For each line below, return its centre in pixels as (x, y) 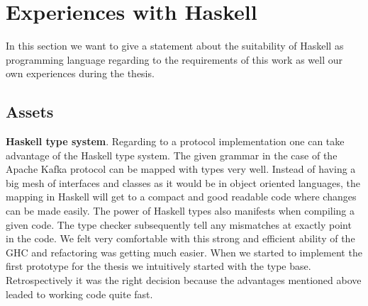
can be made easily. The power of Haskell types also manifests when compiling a (180, 211)
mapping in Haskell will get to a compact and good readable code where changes (181, 197)
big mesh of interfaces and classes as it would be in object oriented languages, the (183, 182)
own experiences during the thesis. (80, 73)
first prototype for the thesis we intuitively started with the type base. (158, 266)
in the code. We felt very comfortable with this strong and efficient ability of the (180, 238)
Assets (30, 112)
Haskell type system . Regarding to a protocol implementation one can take (175, 141)
